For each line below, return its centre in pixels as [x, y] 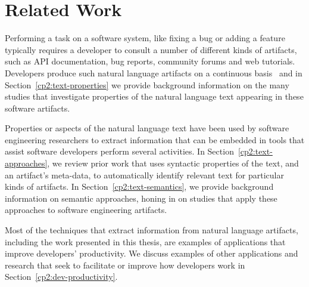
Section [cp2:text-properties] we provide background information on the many [147, 84]
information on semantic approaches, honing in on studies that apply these [141, 198]
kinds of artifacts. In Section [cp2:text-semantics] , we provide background [139, 186]
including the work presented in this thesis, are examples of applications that [145, 241]
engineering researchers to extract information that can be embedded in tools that [155, 139]
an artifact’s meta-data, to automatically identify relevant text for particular [144, 175]
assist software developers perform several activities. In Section [119, 151]
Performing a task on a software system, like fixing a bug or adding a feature [145, 38]
